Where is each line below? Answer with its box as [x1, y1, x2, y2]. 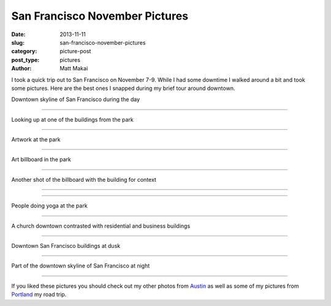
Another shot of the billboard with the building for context [11, 176, 156, 183]
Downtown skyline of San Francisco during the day [11, 95, 140, 103]
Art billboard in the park [11, 156, 72, 163]
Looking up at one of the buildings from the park [11, 116, 134, 123]
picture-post [59, 48, 91, 55]
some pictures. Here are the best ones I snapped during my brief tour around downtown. [11, 84, 235, 92]
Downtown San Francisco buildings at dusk [11, 242, 121, 250]
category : [11, 48, 37, 55]
